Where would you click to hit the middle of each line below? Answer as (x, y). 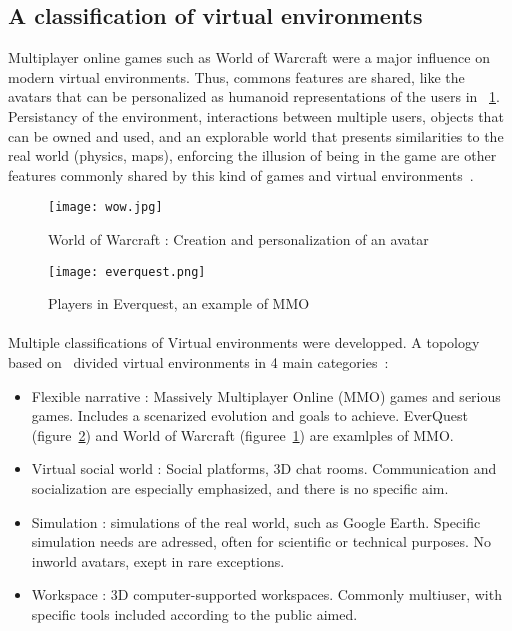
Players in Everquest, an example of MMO (179, 303)
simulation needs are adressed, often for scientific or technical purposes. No (261, 541)
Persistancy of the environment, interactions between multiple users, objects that (256, 115)
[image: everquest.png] (127, 271)
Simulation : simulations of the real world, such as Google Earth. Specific (256, 521)
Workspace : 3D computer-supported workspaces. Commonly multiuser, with (266, 594)
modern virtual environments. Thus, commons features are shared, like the (236, 76)
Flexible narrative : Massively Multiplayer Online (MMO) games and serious (266, 395)
